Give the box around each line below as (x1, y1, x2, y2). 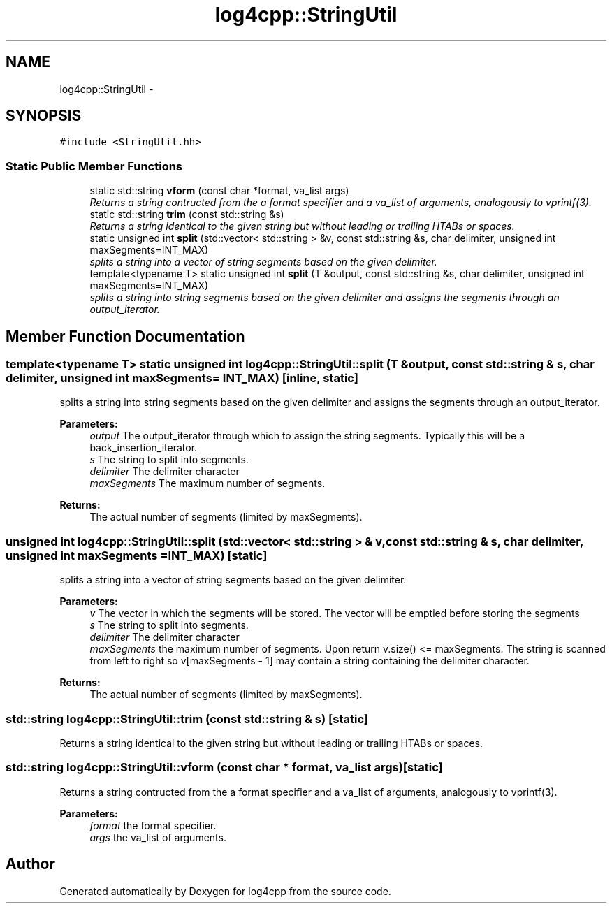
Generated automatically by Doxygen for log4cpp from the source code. (59, 885, 391, 897)
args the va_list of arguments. (89, 831, 226, 843)
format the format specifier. (89, 819, 217, 831)
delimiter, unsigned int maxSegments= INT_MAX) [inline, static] (6, 371, 358, 386)
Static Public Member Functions (6, 159, 183, 173)
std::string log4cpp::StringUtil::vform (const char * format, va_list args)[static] (6, 760, 443, 775)
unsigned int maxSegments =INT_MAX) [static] (6, 548, 268, 562)
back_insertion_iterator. (89, 442, 198, 454)
